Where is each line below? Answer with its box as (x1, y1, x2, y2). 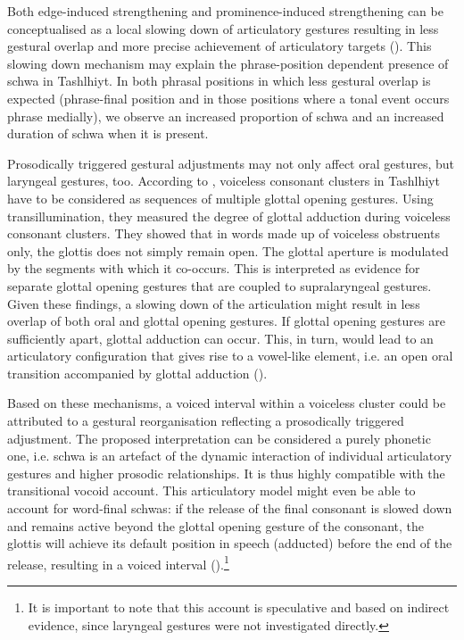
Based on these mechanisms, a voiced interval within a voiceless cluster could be (7, 394, 446, 412)
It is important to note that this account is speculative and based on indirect (28, 598, 450, 617)
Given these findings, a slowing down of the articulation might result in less (7, 294, 420, 312)
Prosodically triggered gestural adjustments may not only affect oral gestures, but (7, 154, 455, 172)
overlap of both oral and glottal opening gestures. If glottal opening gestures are (7, 312, 445, 330)
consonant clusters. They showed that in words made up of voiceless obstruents (7, 224, 440, 243)
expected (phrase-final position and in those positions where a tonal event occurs (7, 88, 450, 107)
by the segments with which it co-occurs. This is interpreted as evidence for (7, 259, 420, 278)
